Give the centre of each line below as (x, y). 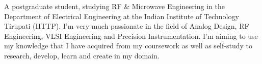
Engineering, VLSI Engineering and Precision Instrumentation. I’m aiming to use (131, 36)
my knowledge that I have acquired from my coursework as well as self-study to (128, 46)
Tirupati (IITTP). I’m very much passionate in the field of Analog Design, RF (127, 26)
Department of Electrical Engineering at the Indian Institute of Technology (122, 16)
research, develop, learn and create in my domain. (82, 55)
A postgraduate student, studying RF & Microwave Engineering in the (115, 6)
